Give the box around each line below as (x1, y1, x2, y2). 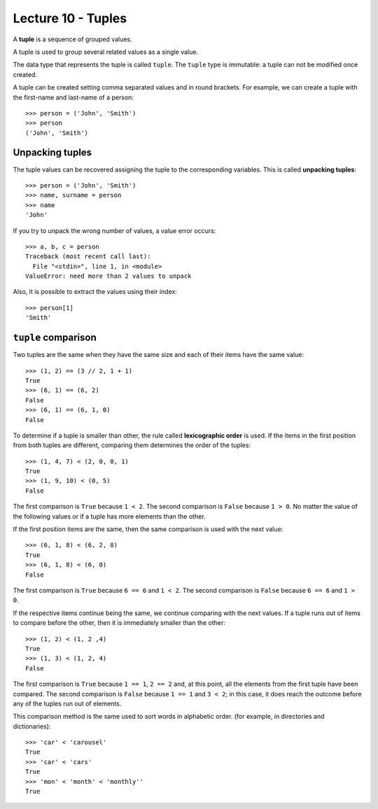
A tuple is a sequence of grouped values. (13, 35, 132, 43)
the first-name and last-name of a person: (13, 93, 134, 101)
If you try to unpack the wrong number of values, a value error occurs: (13, 226, 216, 234)
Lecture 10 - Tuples (13, 10, 127, 26)
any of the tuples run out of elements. (13, 699, 122, 708)
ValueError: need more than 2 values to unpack (25, 272, 192, 280)
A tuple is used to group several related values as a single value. (13, 48, 199, 56)
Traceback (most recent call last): (25, 253, 151, 260)
